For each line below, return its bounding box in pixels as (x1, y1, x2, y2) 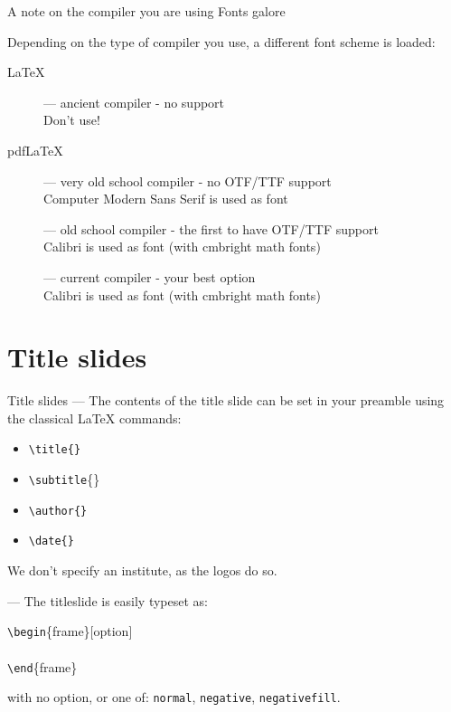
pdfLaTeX (7, 140, 63, 159)
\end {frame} (7, 657, 78, 676)
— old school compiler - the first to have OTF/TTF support (43, 219, 379, 238)
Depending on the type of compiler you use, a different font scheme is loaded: (7, 32, 436, 51)
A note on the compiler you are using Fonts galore (7, 2, 286, 20)
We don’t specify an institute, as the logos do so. (7, 561, 277, 580)
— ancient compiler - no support (43, 92, 225, 111)
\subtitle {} (28, 470, 100, 489)
